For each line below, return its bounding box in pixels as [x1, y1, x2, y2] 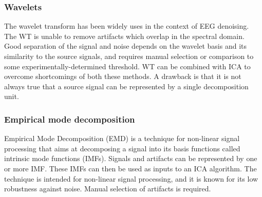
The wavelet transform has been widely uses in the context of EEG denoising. [4, 21, 249, 31]
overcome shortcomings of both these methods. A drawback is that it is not [4, 71, 241, 82]
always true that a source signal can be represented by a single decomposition [4, 81, 249, 91]
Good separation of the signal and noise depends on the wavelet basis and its [4, 41, 247, 51]
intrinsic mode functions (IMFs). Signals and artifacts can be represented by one [4, 153, 257, 164]
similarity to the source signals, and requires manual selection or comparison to [4, 51, 254, 61]
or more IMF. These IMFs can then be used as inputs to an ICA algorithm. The [4, 163, 257, 173]
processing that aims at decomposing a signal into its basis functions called [4, 143, 240, 153]
